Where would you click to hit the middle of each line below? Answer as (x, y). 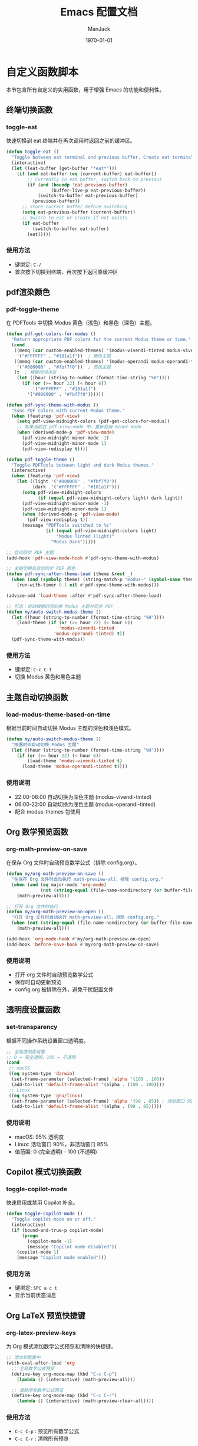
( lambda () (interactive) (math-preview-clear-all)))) (85, 1401)
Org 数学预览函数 (37, 832)
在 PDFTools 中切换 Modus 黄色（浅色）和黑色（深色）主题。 (80, 323)
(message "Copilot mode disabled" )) (72, 1247)
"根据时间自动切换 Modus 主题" (45, 745)
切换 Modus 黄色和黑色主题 (48, 677)
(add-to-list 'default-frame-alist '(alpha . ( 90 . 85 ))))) (87, 1107)
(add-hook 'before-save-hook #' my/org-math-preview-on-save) (83, 945)
